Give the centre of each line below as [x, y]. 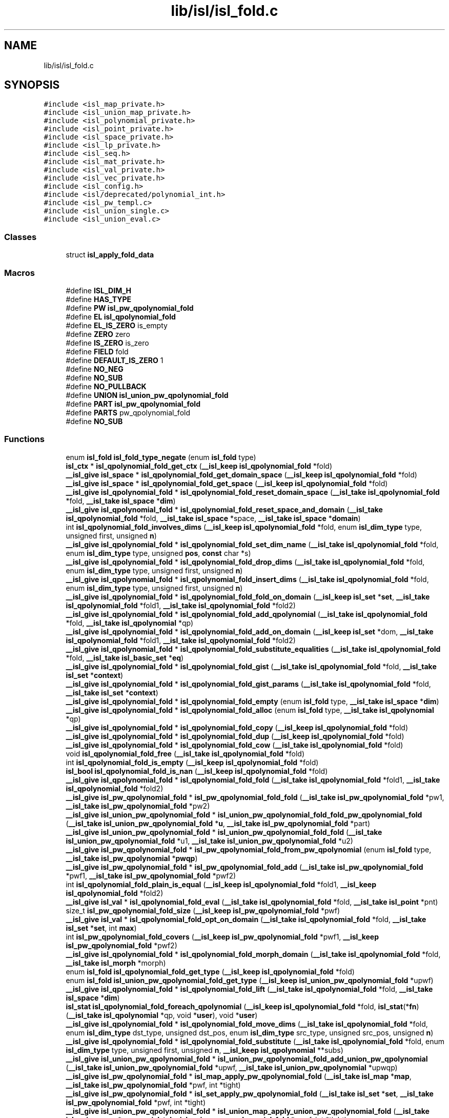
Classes [21, 237]
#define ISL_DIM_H [99, 290]
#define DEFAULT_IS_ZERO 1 [115, 360]
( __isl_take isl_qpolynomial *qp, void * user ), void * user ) [162, 1015]
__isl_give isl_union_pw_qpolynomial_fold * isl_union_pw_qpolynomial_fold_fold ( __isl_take [224, 832]
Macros [19, 273]
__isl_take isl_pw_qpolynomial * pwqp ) [132, 858]
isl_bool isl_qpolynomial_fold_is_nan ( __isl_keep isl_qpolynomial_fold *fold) [197, 771]
